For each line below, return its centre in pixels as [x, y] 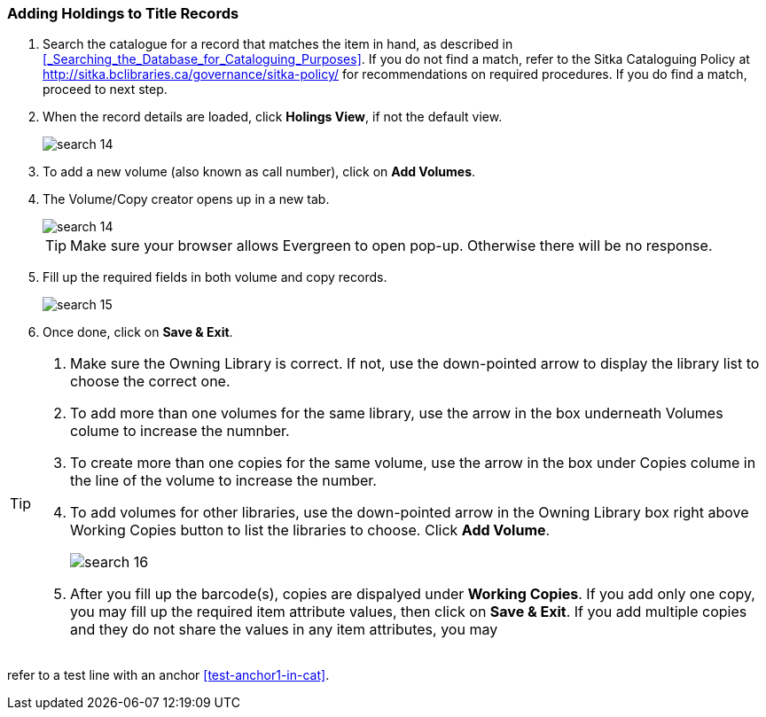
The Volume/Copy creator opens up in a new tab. [186, 199]
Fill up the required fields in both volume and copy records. [215, 277]
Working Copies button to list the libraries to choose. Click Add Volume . [310, 530]
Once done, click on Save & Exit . [138, 332]
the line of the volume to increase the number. [223, 481]
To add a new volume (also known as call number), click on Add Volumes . [259, 172]
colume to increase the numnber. [180, 431]
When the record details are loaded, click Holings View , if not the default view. [273, 117]
